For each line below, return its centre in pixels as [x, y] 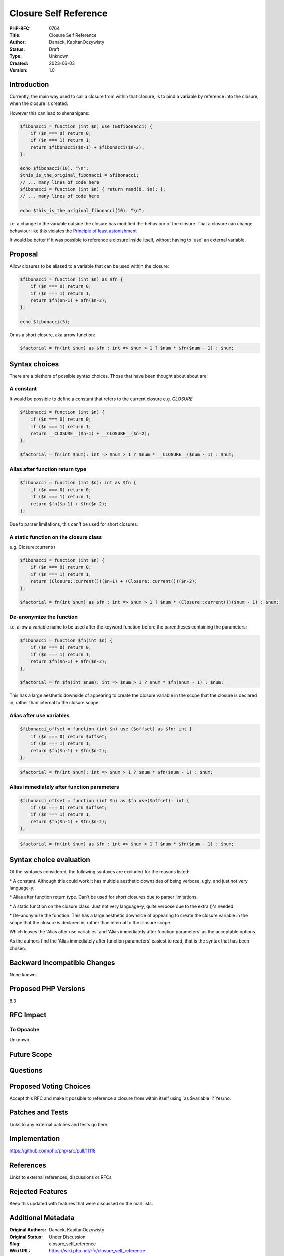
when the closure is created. [39, 103]
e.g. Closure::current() [32, 547]
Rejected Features [38, 1191]
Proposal [24, 254]
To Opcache [24, 1030]
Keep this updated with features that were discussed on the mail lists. [81, 1204]
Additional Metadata [42, 1218]
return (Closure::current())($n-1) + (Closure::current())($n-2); [114, 581]
